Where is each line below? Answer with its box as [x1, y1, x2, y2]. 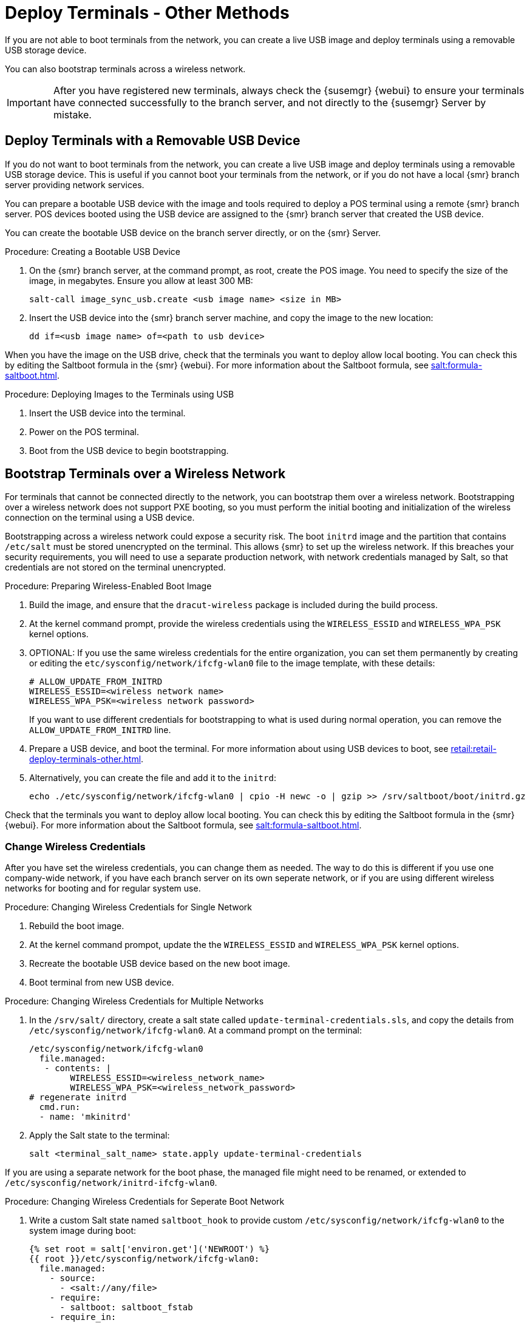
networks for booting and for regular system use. [5, 883, 201, 894]
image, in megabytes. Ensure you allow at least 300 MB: [29, 275, 253, 286]
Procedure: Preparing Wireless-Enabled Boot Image [5, 581, 212, 592]
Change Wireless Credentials [5, 840, 146, 853]
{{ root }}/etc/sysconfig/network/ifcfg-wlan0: [29, 1254, 260, 1264]
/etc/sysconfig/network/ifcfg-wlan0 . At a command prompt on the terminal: [29, 1025, 362, 1036]
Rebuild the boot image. [29, 921, 124, 932]
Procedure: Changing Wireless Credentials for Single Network [5, 902, 252, 913]
